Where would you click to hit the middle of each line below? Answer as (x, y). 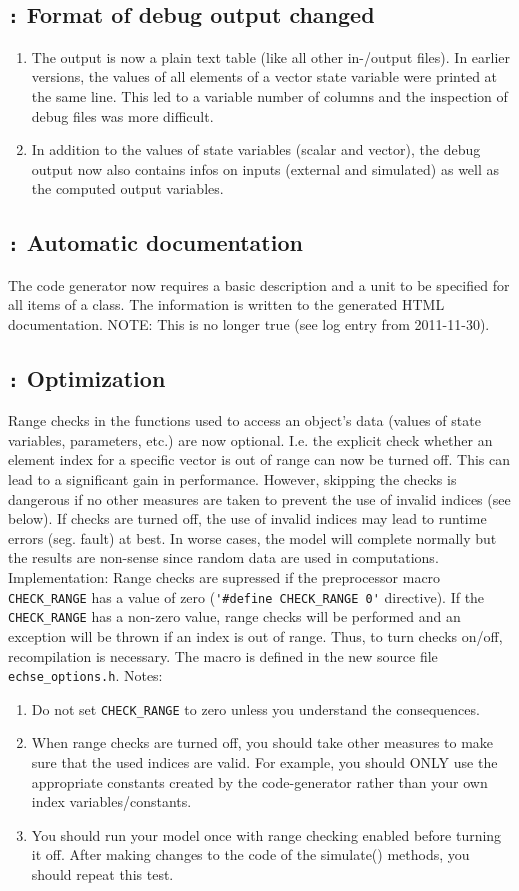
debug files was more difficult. (122, 115)
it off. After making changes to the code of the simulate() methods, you (250, 854)
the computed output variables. (127, 188)
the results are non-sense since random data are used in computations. (223, 557)
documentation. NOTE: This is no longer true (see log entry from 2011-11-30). (249, 323)
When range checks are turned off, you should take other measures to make (262, 742)
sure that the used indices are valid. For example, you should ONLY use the (264, 762)
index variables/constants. (111, 801)
